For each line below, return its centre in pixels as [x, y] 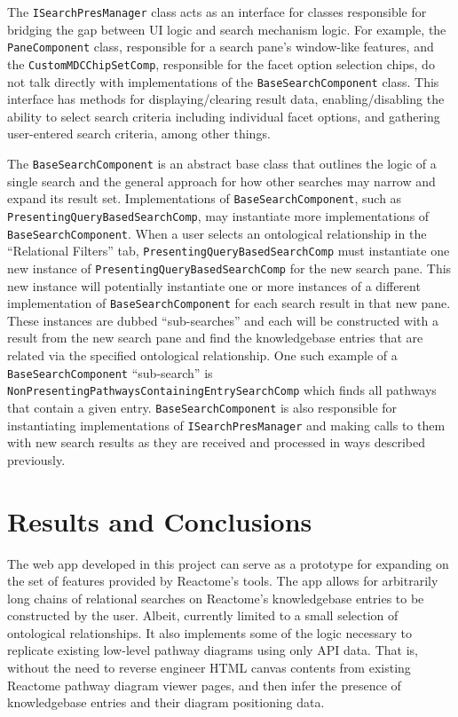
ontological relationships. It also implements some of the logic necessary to [209, 632]
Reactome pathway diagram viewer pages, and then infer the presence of [204, 685]
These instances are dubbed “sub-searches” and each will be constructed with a [223, 320]
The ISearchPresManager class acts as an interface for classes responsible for [217, 12]
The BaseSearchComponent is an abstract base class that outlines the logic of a [222, 163]
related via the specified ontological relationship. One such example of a [202, 355]
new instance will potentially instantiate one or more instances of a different [214, 285]
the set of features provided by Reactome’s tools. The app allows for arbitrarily [223, 581]
